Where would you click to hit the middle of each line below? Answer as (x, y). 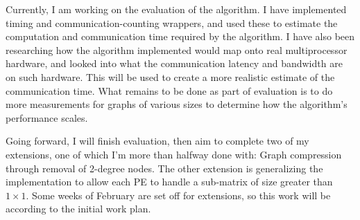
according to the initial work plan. (78, 209)
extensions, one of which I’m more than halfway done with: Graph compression (174, 154)
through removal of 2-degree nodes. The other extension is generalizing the (164, 168)
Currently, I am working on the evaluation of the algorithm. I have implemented (176, 9)
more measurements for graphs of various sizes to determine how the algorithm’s (177, 104)
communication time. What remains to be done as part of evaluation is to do (169, 90)
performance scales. (47, 117)
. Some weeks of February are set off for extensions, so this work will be (178, 195)
